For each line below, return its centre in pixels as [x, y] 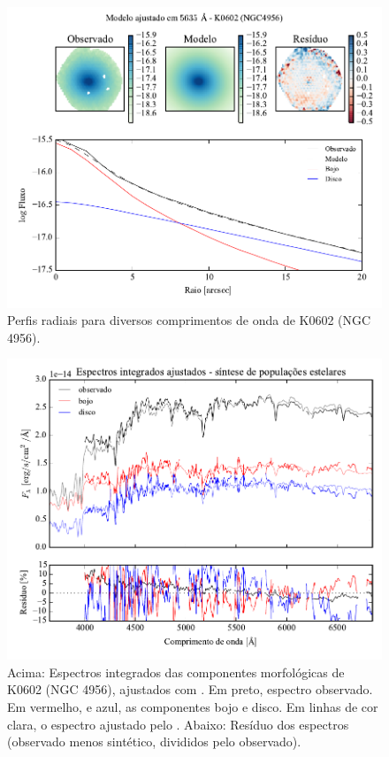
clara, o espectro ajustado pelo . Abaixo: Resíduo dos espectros [178, 724]
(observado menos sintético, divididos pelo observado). [154, 742]
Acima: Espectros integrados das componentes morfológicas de [176, 672]
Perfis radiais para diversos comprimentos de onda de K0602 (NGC [189, 320]
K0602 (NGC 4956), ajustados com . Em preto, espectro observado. [190, 689]
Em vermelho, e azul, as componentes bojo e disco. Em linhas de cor [193, 706]
